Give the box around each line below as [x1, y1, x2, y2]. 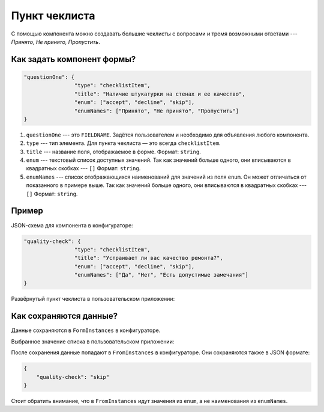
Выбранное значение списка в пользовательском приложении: [11, 337, 175, 345]
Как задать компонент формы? [11, 54, 136, 64]
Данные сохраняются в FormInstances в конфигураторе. [11, 327, 161, 334]
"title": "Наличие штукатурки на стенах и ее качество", [74, 90, 245, 97]
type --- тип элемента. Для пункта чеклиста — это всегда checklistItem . [26, 140, 221, 147]
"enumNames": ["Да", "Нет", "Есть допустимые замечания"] [74, 271, 249, 278]
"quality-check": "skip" [36, 374, 110, 380]
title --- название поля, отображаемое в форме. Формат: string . [26, 148, 201, 155]
